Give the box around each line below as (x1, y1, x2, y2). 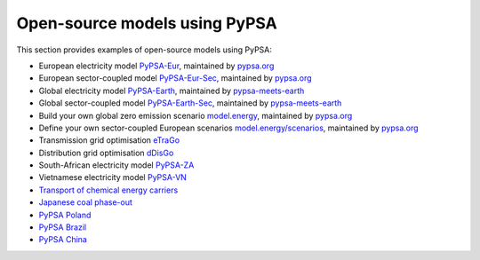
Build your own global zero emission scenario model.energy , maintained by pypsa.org (38, 110, 353, 121)
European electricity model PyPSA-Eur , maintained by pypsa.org (38, 60, 275, 71)
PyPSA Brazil (38, 222, 87, 232)
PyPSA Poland (38, 209, 92, 220)
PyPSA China (38, 234, 88, 245)
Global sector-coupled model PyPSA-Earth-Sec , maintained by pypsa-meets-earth (38, 98, 342, 108)
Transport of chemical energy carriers (38, 185, 179, 195)
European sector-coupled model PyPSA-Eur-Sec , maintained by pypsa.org (38, 73, 312, 83)
